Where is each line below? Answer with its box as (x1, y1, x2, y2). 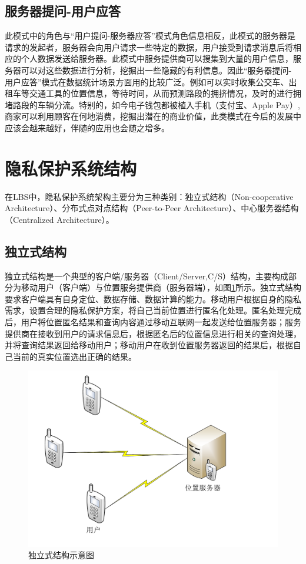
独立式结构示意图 (28, 549, 94, 561)
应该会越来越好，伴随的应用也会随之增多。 (5, 121, 169, 134)
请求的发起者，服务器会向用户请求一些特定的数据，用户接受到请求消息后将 (5, 41, 293, 53)
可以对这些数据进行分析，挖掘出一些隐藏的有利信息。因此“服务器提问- (21, 64, 292, 76)
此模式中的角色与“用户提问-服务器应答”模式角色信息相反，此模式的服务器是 (5, 29, 295, 42)
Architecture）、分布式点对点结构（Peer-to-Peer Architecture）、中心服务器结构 (5, 202, 299, 214)
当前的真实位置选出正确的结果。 (12, 350, 137, 362)
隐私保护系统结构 (5, 156, 137, 180)
